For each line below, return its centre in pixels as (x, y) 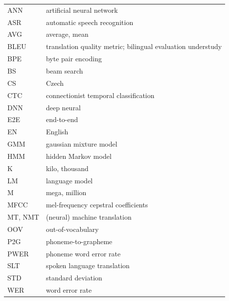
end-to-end (62, 119)
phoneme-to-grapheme (79, 241)
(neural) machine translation (89, 217)
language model (69, 180)
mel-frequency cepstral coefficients (97, 205)
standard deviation (74, 278)
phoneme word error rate (83, 253)
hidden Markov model (79, 156)
